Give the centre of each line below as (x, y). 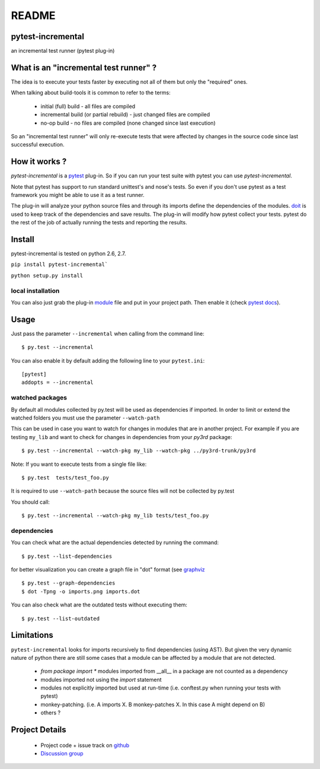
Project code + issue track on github (85, 745)
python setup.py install (47, 275)
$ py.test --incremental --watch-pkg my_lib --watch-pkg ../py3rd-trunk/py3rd (139, 451)
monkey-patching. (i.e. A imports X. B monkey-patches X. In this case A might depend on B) (153, 704)
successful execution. (38, 145)
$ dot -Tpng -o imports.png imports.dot (81, 591)
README (33, 15)
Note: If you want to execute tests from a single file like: (79, 464)
